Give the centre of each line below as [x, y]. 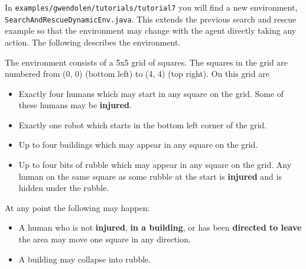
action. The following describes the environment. [93, 42]
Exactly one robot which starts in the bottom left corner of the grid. [143, 124]
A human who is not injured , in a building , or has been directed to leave [160, 227]
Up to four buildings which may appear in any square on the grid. [138, 145]
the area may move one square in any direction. [105, 239]
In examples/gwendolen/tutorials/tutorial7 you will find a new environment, [151, 7]
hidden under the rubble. [64, 188]
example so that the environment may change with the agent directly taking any [151, 30]
